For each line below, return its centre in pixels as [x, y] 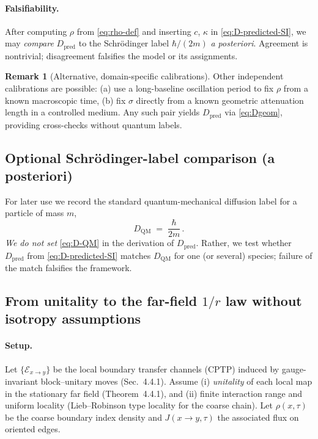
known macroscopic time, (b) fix [65, 100]
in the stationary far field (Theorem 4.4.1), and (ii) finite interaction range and [154, 393]
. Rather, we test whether [244, 243]
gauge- [294, 368]
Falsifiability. [32, 8]
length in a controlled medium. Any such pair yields [102, 112]
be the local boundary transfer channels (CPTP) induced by [166, 368]
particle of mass [35, 213]
